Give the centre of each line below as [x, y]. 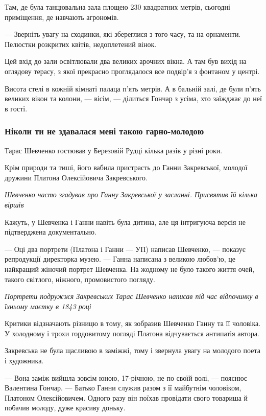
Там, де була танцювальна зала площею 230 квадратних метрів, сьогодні [117, 7]
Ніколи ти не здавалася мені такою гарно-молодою [104, 131]
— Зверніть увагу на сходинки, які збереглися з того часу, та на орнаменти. [123, 34]
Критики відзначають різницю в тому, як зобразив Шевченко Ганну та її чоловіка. [133, 323]
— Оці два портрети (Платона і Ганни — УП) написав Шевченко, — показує [125, 249]
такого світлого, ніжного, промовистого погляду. [80, 279]
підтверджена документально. [51, 232]
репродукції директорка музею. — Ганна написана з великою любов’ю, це [120, 259]
